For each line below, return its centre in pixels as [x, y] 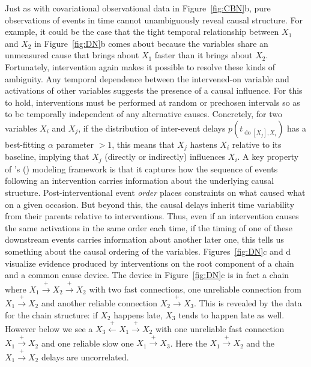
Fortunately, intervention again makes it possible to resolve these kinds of [140, 66]
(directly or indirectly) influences [165, 156]
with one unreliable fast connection [220, 328]
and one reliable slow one [87, 343]
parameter [75, 144]
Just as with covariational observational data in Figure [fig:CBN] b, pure [138, 8]
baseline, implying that [47, 156]
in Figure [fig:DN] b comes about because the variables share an [151, 43]
